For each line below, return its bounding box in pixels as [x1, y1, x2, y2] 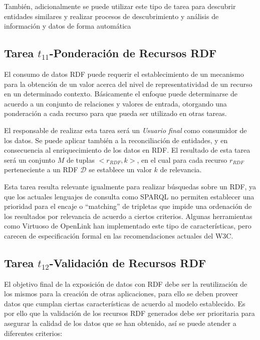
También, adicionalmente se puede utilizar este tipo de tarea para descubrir [4, 1, 236, 11]
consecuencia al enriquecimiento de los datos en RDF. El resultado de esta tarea [4, 145, 250, 155]
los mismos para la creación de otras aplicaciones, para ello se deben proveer [4, 288, 238, 299]
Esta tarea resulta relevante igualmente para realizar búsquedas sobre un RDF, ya [4, 181, 256, 191]
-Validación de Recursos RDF [49, 255, 206, 270]
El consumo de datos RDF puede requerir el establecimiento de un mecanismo [4, 68, 244, 79]
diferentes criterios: [4, 327, 63, 338]
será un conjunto [4, 154, 56, 165]
